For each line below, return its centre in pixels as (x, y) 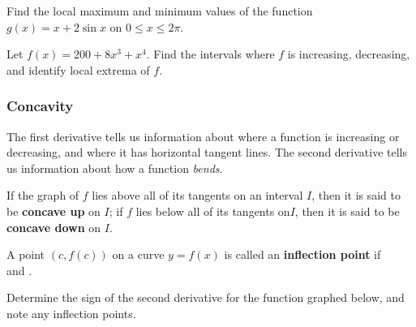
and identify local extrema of (78, 69)
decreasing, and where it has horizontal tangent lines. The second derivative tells (207, 152)
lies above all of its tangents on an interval (197, 195)
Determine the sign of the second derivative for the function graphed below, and (206, 297)
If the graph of (43, 195)
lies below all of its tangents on (213, 211)
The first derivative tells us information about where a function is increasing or (203, 136)
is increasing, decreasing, (349, 54)
